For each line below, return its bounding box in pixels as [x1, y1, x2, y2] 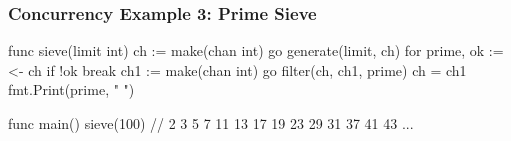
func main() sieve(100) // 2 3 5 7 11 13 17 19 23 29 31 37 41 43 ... [8, 113, 414, 133]
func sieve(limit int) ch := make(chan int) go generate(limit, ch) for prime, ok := [8, 40, 504, 61]
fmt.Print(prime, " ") [8, 79, 135, 100]
